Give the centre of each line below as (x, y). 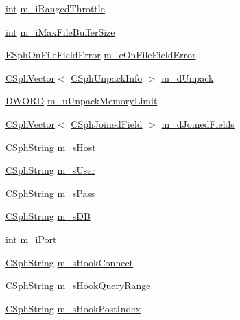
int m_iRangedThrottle (55, 8)
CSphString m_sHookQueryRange (78, 285)
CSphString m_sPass (50, 193)
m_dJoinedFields (198, 123)
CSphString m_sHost (51, 147)
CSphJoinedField (107, 123)
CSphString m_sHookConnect (70, 262)
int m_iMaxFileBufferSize (60, 31)
